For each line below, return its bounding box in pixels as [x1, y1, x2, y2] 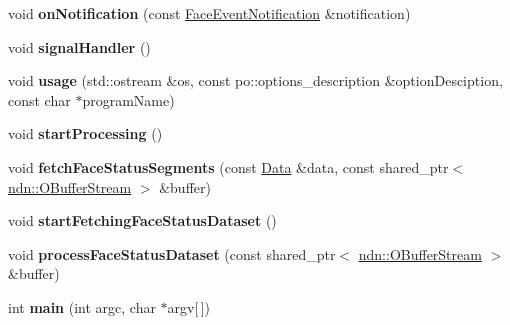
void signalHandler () [8, 36, 151, 57]
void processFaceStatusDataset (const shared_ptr [8, 243, 336, 264]
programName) [82, 89, 175, 110]
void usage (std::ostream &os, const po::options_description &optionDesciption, [8, 70, 503, 91]
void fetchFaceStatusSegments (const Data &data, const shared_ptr [8, 156, 449, 177]
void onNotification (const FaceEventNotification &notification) [8, 3, 411, 23]
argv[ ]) [167, 296, 211, 317]
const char [8, 89, 71, 110]
